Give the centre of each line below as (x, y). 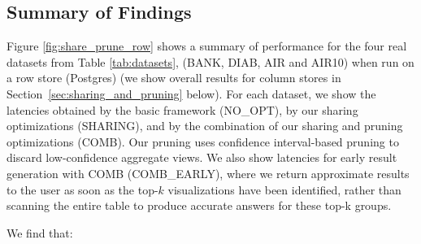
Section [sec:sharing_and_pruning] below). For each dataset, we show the (191, 93)
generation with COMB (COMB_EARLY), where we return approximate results (208, 173)
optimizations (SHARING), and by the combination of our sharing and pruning (205, 126)
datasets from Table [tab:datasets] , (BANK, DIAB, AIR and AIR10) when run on (210, 61)
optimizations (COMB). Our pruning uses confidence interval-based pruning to (203, 141)
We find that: (40, 232)
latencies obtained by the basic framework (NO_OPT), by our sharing (182, 109)
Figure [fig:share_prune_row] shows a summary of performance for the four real (207, 46)
